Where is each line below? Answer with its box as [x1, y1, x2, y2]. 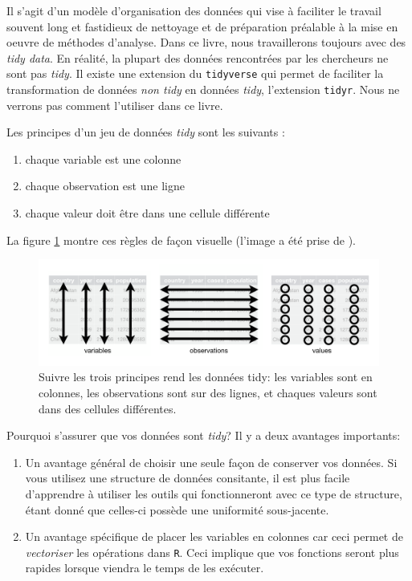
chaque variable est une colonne [25, 150, 182, 167]
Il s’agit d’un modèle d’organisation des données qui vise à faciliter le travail [6, 2, 381, 18]
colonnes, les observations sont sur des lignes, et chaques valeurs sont [39, 384, 377, 400]
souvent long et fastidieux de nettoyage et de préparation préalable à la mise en [6, 18, 398, 35]
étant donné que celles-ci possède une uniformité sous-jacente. [25, 501, 329, 518]
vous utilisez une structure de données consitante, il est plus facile [25, 469, 350, 486]
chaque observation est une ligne [25, 177, 185, 194]
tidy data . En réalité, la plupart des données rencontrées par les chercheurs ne [6, 49, 389, 66]
